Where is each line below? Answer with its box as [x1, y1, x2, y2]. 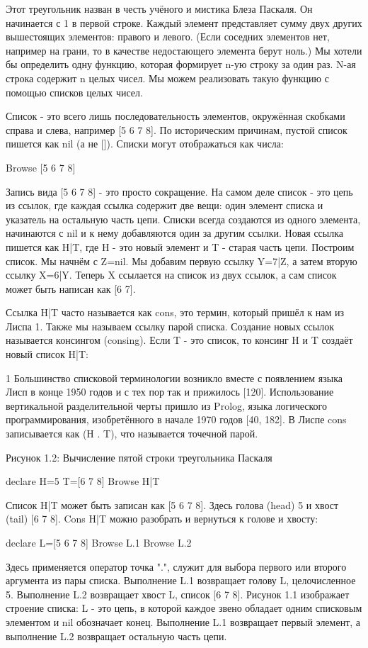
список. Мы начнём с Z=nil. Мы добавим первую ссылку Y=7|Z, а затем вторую [6, 253, 357, 268]
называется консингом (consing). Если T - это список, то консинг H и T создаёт [6, 333, 353, 347]
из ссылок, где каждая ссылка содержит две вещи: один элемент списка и [6, 198, 323, 213]
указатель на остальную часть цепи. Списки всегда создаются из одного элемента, [6, 211, 361, 226]
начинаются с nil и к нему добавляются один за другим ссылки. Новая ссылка [6, 225, 344, 240]
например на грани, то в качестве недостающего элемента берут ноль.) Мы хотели [6, 43, 362, 57]
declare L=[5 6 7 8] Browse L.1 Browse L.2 [6, 535, 192, 549]
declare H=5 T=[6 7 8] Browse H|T [6, 474, 160, 488]
